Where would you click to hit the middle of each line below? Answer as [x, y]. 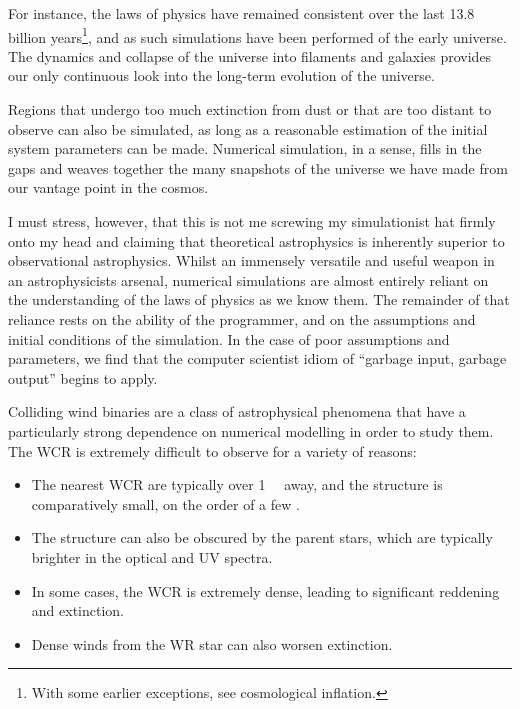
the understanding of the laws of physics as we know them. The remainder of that [259, 299]
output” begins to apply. [83, 377]
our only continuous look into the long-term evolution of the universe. [221, 75]
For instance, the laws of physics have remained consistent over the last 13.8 [241, 13]
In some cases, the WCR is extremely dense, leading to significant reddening [265, 590]
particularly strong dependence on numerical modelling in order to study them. [251, 430]
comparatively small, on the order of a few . [165, 503]
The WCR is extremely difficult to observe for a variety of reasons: [212, 450]
